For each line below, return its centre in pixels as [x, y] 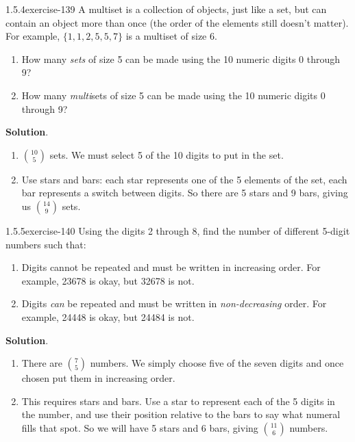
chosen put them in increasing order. [98, 378]
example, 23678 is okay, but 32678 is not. [108, 280]
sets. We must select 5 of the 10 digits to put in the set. [167, 154]
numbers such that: [46, 244]
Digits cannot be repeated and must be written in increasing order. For [171, 267]
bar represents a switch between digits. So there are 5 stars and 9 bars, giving [185, 193]
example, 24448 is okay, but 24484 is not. [108, 316]
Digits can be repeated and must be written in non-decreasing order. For [174, 303]
